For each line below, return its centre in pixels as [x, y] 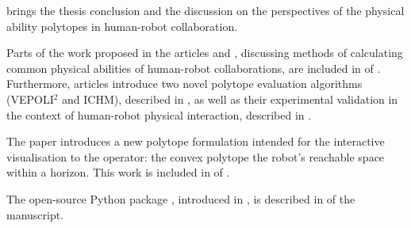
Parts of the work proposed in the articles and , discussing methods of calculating [205, 53]
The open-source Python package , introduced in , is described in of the [181, 198]
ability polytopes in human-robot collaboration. [122, 26]
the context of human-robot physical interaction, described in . [159, 114]
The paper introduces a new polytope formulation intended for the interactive [196, 141]
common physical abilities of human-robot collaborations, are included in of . [194, 68]
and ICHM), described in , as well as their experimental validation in [230, 99]
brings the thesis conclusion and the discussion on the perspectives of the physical [205, 10]
